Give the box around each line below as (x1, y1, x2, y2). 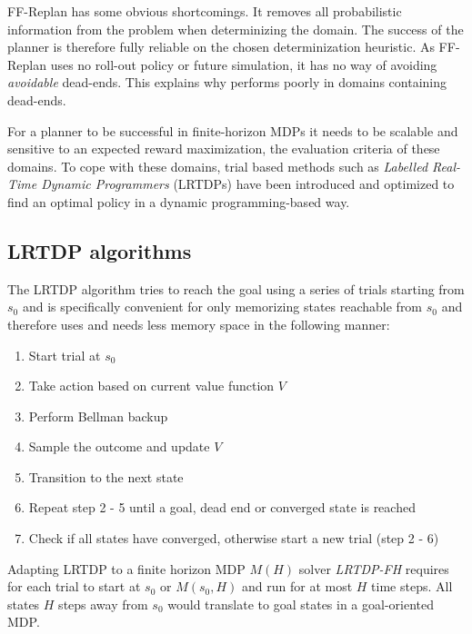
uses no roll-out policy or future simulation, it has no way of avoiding (50, 54, 437, 74)
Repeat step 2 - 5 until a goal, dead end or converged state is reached (28, 498, 416, 517)
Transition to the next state (28, 467, 184, 486)
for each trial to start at (7, 577, 141, 596)
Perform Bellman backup (28, 406, 168, 425)
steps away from (58, 594, 148, 613)
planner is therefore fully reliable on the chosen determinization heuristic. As (7, 37, 435, 56)
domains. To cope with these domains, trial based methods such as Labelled (7, 156, 428, 175)
